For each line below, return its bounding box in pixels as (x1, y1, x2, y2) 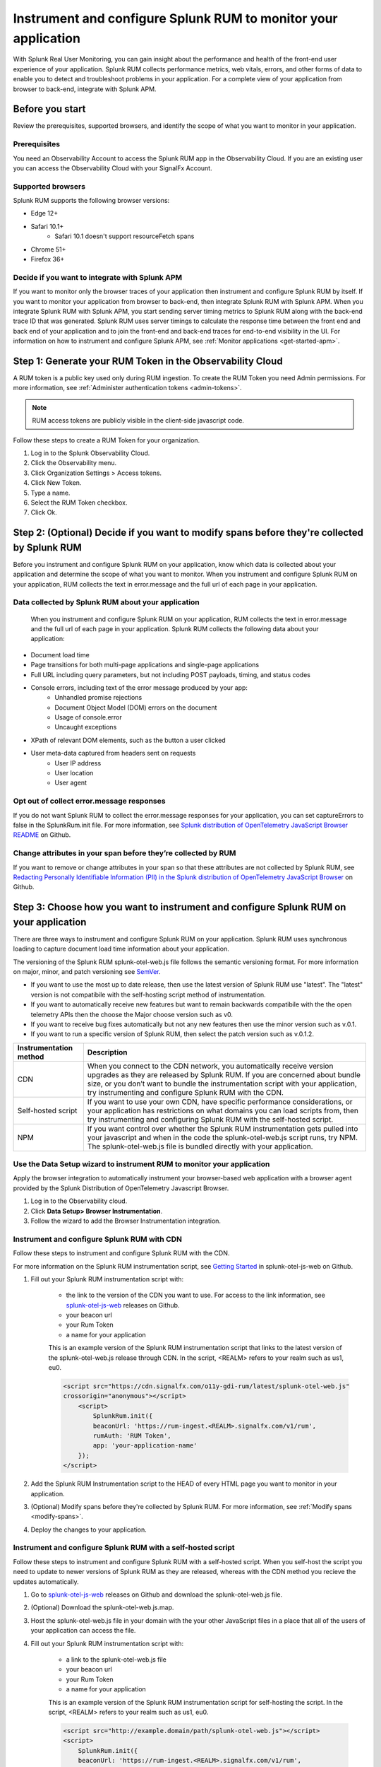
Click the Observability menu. (30, 459, 116, 467)
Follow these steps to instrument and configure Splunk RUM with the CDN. (13, 1249, 230, 1257)
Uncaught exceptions (54, 723, 117, 732)
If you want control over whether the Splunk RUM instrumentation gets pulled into (87, 1124, 358, 1134)
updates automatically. (13, 1577, 79, 1586)
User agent (54, 778, 87, 787)
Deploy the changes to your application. (30, 1525, 147, 1534)
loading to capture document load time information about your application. (13, 944, 229, 953)
